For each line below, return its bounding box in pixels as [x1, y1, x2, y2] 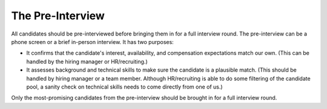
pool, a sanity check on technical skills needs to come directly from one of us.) [26, 83, 223, 90]
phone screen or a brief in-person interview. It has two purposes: [11, 38, 174, 45]
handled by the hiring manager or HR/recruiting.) [26, 58, 148, 65]
